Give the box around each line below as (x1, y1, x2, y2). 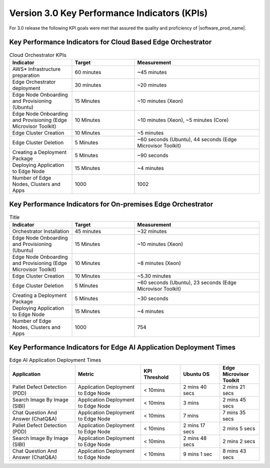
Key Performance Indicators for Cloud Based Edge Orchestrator (9, 38, 212, 46)
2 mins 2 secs (222, 437, 255, 444)
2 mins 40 (183, 383, 207, 390)
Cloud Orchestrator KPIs (9, 51, 67, 58)
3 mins (183, 399, 199, 406)
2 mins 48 (183, 434, 207, 441)
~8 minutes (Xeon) (137, 259, 181, 266)
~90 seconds (137, 151, 168, 158)
